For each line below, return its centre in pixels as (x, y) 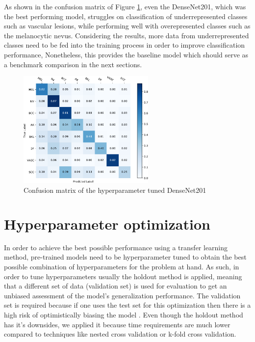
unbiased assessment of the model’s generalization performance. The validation (122, 295)
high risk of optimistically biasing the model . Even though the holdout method (124, 314)
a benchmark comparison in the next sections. (73, 64)
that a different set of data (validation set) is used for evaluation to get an (115, 286)
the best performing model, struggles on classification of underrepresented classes (126, 16)
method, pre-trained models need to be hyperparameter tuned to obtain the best (125, 257)
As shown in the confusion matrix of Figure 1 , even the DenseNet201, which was (125, 6)
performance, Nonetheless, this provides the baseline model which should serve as (126, 54)
